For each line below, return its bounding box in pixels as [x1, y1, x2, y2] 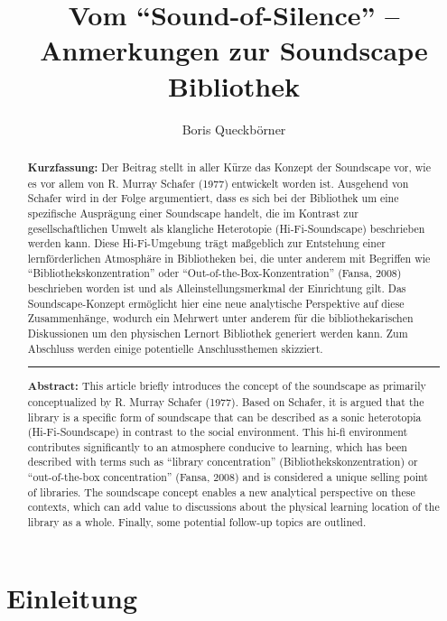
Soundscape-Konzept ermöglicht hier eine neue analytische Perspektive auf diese [27, 295, 405, 310]
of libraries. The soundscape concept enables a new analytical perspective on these [27, 484, 415, 499]
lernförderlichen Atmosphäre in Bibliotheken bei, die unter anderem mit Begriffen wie [27, 250, 431, 265]
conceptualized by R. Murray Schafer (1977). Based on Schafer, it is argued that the [27, 394, 424, 409]
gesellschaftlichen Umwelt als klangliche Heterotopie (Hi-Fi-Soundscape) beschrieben [27, 220, 425, 236]
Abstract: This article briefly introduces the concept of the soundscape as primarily [27, 378, 426, 394]
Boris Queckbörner [182, 119, 286, 138]
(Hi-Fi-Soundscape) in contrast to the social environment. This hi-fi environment [27, 424, 408, 440]
